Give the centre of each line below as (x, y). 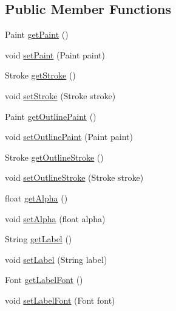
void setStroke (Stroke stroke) (60, 95)
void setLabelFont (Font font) (60, 300)
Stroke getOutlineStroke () (54, 157)
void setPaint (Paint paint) (55, 54)
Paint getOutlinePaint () (51, 116)
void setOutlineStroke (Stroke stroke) (74, 177)
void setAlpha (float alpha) (55, 218)
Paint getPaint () (37, 34)
